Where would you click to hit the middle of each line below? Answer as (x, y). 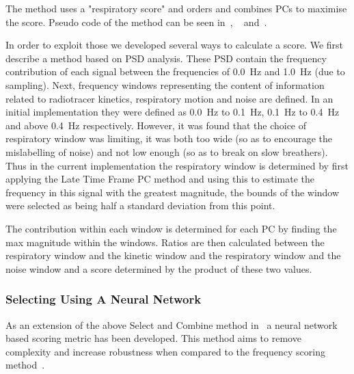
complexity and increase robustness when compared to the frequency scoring (166, 351)
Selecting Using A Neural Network (104, 299)
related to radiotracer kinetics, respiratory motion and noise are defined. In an (169, 98)
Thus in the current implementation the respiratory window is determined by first (177, 165)
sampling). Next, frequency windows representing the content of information (165, 84)
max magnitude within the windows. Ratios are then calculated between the (165, 242)
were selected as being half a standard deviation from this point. (140, 205)
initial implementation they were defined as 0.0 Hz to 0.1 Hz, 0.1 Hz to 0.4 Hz (173, 112)
